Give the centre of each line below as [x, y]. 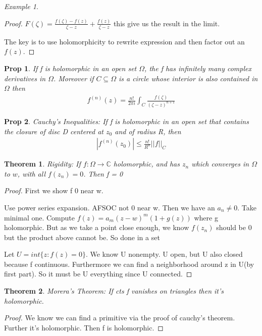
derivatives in [25, 78]
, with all [31, 173]
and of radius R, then [148, 131]
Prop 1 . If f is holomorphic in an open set [70, 68]
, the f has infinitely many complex [198, 68]
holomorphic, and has [146, 164]
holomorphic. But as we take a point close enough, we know [97, 227]
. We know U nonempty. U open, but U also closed [164, 254]
